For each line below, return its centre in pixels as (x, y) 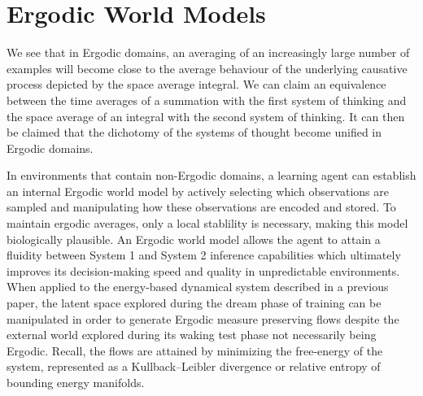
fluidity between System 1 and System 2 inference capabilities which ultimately (204, 255)
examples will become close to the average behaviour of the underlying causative (207, 68)
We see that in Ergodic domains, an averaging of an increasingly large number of (208, 52)
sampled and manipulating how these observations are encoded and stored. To (201, 207)
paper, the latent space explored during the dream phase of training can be (194, 303)
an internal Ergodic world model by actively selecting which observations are (198, 191)
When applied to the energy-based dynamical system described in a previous (198, 287)
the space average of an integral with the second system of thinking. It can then (206, 116)
